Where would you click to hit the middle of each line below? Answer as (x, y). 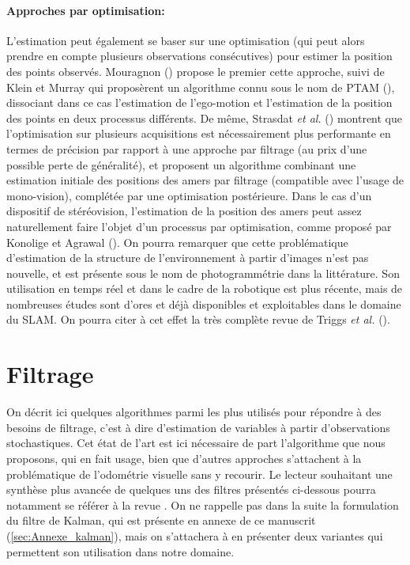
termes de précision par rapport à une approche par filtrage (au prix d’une (187, 148)
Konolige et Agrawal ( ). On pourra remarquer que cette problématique (177, 242)
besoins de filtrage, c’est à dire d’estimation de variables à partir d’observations (198, 427)
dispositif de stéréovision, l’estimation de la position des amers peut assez (184, 211)
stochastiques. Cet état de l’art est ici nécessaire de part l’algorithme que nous (196, 443)
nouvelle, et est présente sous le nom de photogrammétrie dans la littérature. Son (203, 273)
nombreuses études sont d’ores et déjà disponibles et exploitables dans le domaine (204, 303)
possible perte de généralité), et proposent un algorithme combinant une (181, 164)
